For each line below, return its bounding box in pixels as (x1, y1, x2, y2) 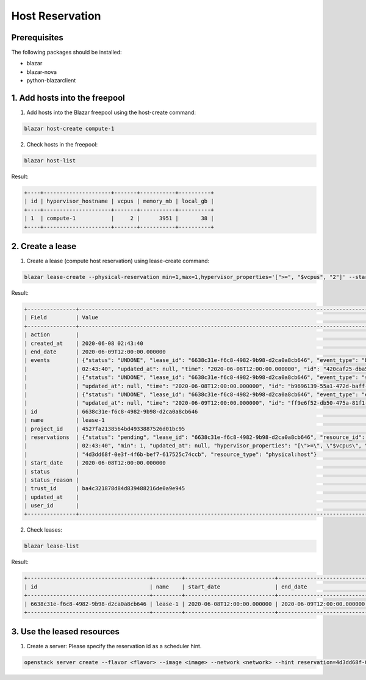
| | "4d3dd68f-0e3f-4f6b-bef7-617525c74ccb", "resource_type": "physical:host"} (24, 450, 317, 458)
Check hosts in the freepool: (26, 141, 98, 148)
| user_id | (24, 502, 79, 509)
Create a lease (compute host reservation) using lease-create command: (26, 257, 210, 265)
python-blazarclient (26, 77, 76, 84)
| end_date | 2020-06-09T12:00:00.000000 (24, 349, 166, 355)
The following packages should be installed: (11, 49, 122, 56)
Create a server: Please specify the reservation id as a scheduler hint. (26, 643, 202, 650)
